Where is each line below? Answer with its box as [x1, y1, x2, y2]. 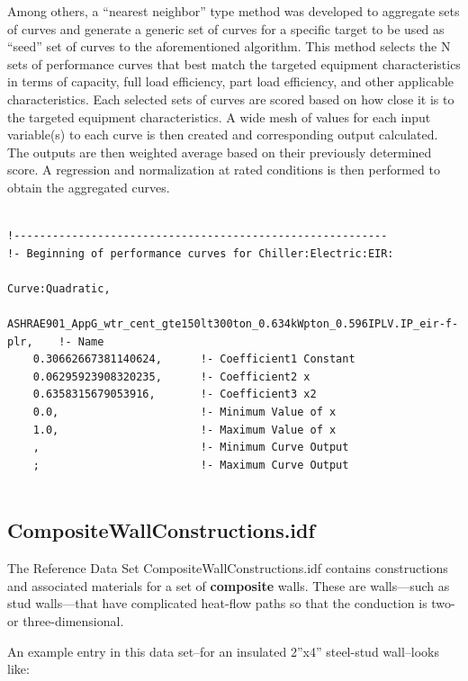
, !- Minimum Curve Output [32, 441, 349, 454]
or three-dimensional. [7, 612, 124, 631]
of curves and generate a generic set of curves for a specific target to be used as [7, 19, 445, 38]
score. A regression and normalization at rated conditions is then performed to [7, 160, 440, 179]
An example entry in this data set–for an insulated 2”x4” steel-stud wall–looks [7, 641, 440, 660]
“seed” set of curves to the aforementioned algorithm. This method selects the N [7, 37, 451, 56]
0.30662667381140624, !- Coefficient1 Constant [32, 353, 355, 366]
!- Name [58, 335, 104, 348]
